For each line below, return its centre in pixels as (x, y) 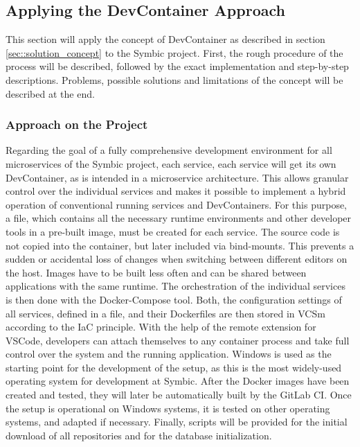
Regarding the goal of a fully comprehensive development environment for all (169, 150)
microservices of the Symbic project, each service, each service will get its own (171, 163)
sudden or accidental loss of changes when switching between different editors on (177, 259)
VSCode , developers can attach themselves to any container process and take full (178, 340)
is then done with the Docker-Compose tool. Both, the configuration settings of (174, 299)
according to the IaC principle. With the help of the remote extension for (161, 327)
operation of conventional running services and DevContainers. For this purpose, (177, 204)
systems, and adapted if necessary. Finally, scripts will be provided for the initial (177, 422)
